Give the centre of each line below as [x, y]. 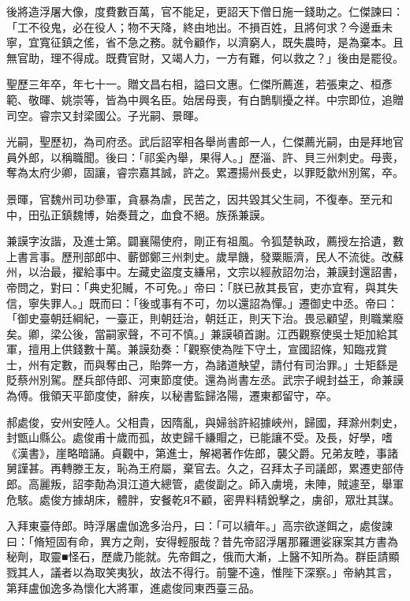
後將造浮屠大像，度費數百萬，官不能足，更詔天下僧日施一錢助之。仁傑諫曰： [205, 11]
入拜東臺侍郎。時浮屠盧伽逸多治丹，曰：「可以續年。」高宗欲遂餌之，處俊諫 [199, 526]
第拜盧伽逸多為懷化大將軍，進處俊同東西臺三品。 [133, 587]
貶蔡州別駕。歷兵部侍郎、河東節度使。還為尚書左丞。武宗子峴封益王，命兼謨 [205, 380]
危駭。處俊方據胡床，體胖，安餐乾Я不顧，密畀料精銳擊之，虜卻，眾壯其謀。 [203, 499]
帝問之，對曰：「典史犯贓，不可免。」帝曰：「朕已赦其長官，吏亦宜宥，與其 [197, 287]
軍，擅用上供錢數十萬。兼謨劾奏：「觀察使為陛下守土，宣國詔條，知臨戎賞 [197, 349]
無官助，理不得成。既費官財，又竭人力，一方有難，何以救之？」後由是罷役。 [205, 57]
